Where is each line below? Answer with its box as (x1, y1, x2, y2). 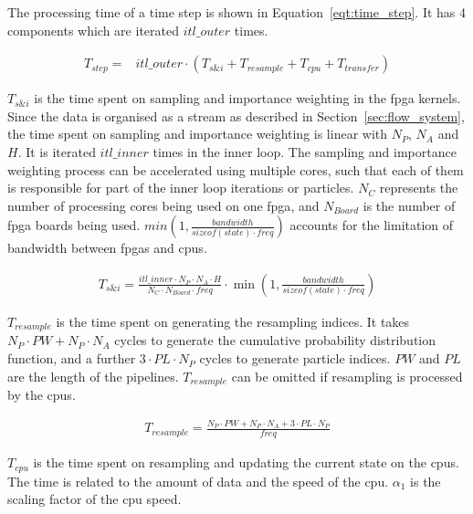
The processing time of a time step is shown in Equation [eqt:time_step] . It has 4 (7, 3, 467, 21)
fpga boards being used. (7, 215, 141, 235)
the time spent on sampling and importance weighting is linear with (7, 124, 388, 143)
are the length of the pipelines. (7, 366, 179, 385)
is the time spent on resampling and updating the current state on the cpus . (33, 453, 459, 472)
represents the (379, 178, 458, 197)
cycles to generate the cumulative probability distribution (114, 330, 436, 350)
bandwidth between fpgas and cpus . (7, 238, 207, 257)
